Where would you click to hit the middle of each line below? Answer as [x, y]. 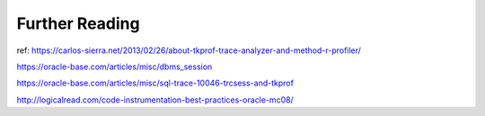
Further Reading [78, 23]
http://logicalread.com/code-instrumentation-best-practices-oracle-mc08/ [155, 100]
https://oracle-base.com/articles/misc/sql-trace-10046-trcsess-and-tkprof [155, 83]
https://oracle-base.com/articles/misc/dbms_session [115, 67]
